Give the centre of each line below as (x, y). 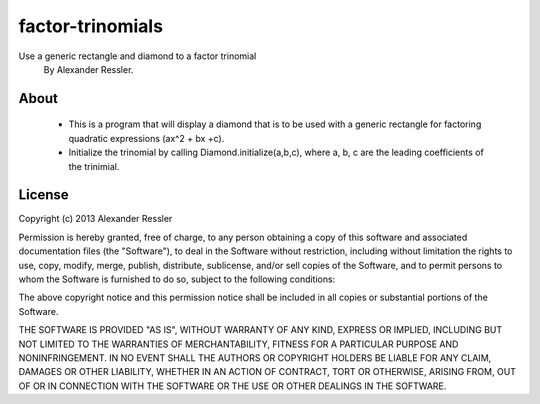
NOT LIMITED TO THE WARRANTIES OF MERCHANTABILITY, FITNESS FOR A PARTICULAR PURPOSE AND (238, 344)
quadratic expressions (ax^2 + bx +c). (146, 138)
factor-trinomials (91, 26)
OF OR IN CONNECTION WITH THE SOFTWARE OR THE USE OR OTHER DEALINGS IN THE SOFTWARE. (232, 386)
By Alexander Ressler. (88, 69)
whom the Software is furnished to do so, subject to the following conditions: (177, 279)
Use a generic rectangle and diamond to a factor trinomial (137, 56)
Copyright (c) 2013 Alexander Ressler (95, 219)
